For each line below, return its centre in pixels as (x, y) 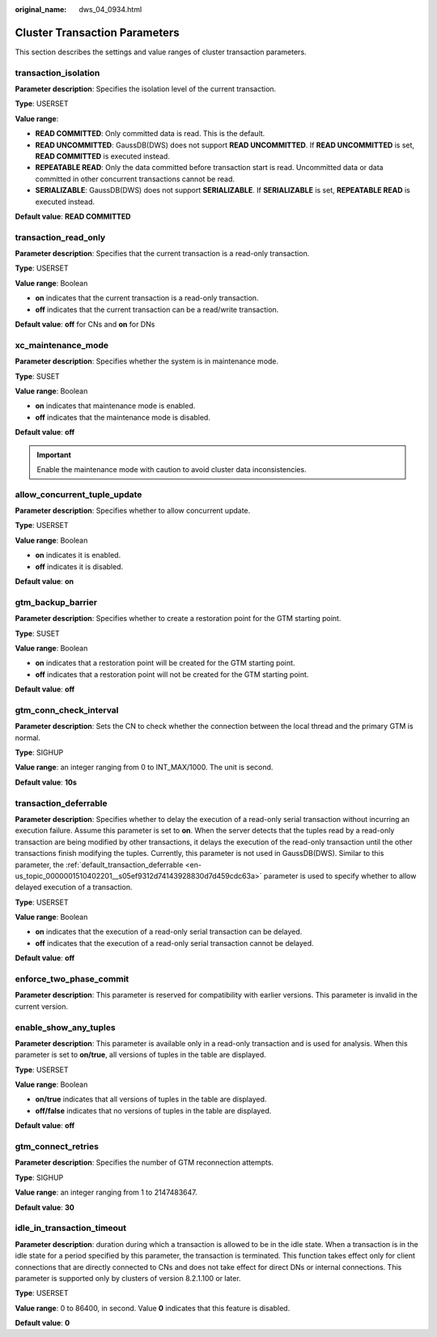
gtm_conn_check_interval (67, 710)
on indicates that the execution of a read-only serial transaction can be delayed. (169, 932)
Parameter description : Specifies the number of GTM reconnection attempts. (144, 1163)
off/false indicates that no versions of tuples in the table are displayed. (153, 1110)
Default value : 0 (42, 1323)
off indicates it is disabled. (79, 566)
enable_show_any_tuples (66, 1027)
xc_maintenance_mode (62, 345)
